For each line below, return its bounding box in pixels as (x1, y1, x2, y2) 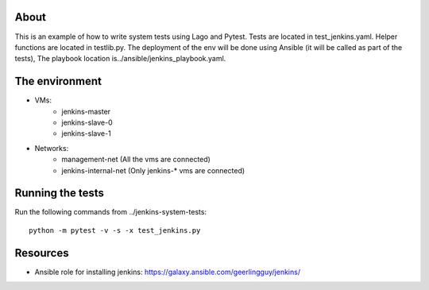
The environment (14, 75, 102, 88)
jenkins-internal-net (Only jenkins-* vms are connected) (61, 165, 245, 175)
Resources (14, 246, 69, 260)
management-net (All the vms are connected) (61, 155, 211, 164)
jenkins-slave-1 (61, 129, 111, 138)
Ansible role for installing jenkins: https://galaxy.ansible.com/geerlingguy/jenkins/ (34, 267, 301, 276)
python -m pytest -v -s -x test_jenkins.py (29, 226, 201, 234)
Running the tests (14, 187, 105, 200)
